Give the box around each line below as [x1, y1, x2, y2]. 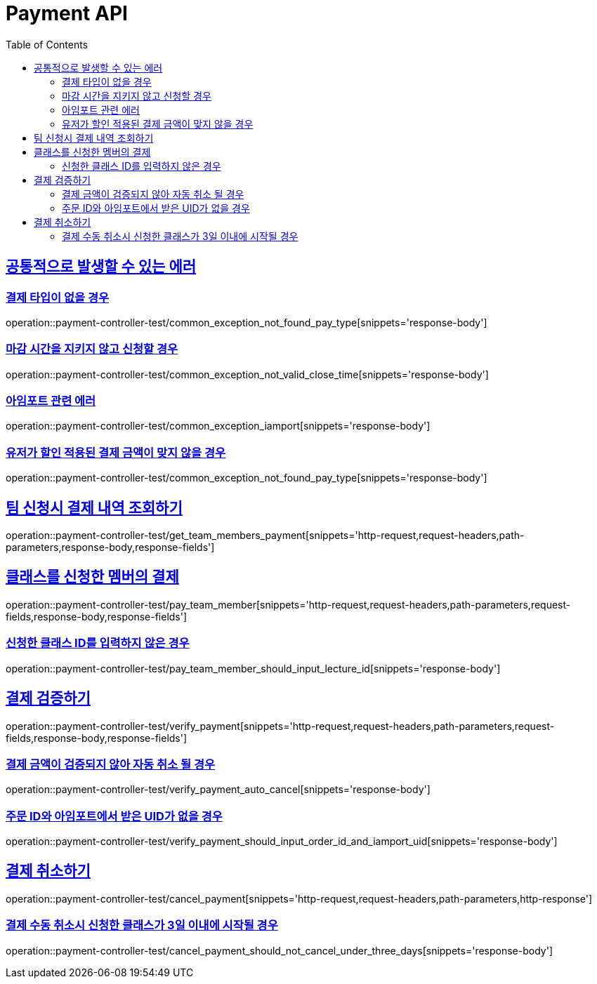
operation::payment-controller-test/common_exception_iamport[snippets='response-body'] [6, 420, 431, 432]
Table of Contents [6, 38, 88, 51]
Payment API [6, 1, 128, 25]
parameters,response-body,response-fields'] [6, 541, 215, 554]
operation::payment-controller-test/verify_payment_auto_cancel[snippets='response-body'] [6, 783, 431, 796]
